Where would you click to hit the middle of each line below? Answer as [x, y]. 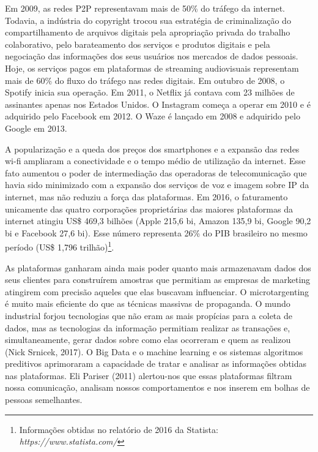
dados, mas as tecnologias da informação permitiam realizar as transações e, [148, 327]
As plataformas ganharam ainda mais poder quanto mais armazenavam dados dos [158, 267]
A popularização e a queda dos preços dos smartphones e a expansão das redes [152, 149]
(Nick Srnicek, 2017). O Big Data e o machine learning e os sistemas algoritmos [154, 351]
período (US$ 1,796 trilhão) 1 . [60, 246]
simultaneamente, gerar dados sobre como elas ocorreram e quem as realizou [148, 340]
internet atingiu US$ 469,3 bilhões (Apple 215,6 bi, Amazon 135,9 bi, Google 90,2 [158, 221]
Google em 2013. [36, 128]
